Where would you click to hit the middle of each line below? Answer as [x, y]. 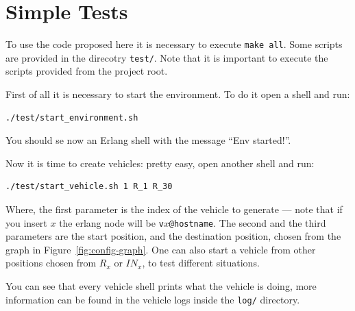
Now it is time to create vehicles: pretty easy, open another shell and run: [160, 163]
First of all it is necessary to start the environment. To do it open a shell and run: [178, 94]
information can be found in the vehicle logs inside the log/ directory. [153, 299]
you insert [26, 222]
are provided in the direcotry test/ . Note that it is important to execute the [167, 57]
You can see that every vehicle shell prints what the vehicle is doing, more [161, 286]
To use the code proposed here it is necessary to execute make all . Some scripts [174, 44]
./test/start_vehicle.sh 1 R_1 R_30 [89, 187]
